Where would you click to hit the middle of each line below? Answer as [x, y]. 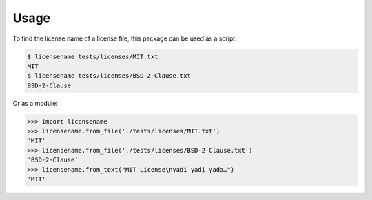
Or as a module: [35, 103]
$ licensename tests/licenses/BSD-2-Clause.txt [109, 76]
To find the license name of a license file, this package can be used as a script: [125, 38]
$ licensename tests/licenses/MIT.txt [93, 56]
